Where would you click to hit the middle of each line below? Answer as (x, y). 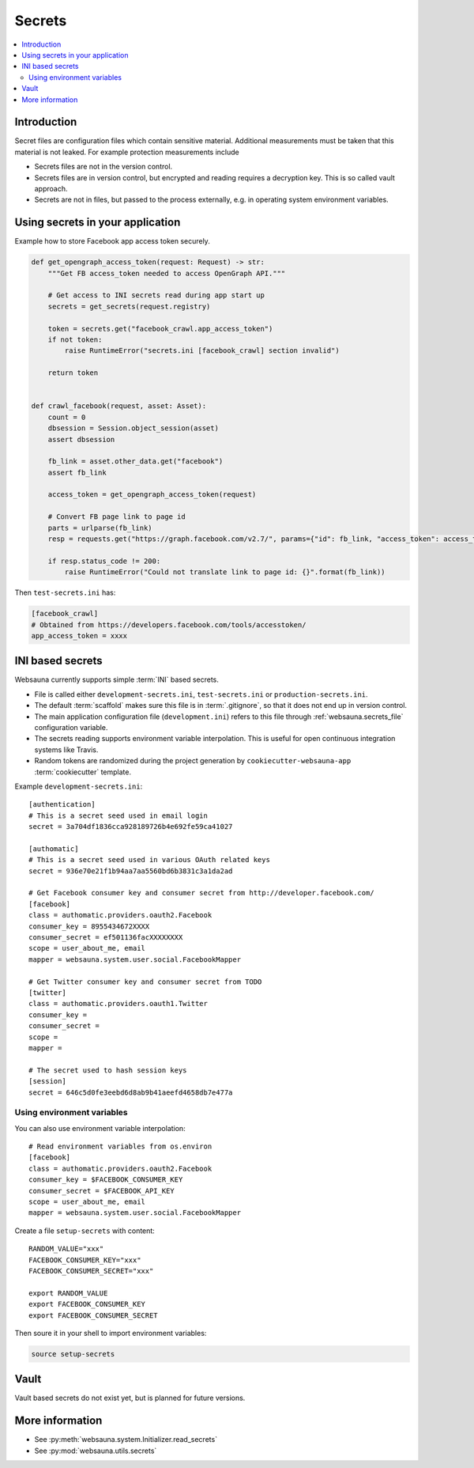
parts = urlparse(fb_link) (100, 528)
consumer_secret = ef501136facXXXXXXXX (106, 938)
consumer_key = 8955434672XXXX (89, 926)
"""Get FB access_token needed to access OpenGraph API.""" (167, 273)
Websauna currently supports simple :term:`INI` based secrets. (117, 679)
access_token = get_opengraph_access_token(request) (152, 495)
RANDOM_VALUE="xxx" (66, 1249)
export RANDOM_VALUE (68, 1293)
